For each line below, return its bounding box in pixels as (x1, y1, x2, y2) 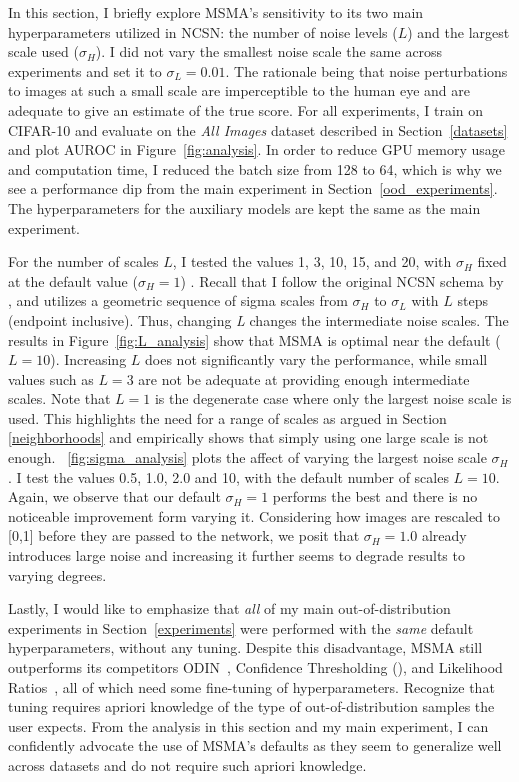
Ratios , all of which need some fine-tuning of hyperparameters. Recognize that (8, 676, 495, 697)
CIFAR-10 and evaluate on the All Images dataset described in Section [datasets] (8, 119, 508, 140)
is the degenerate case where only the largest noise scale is (154, 388, 512, 409)
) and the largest (407, 21, 510, 42)
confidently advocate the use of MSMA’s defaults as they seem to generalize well (8, 735, 502, 756)
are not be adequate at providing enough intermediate (138, 368, 470, 389)
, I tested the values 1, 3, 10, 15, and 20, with (172, 251, 452, 272)
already (421, 525, 467, 546)
